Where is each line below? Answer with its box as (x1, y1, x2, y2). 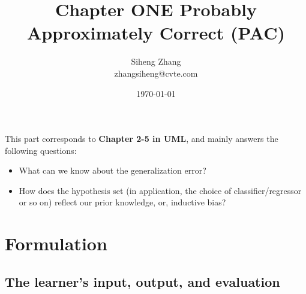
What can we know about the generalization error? (19, 164, 206, 177)
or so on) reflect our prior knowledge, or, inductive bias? (19, 196, 226, 208)
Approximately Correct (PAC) (26, 20, 286, 45)
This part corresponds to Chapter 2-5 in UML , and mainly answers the (5, 132, 278, 145)
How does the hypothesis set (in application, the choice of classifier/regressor (19, 184, 302, 196)
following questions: (5, 144, 77, 156)
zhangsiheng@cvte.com (114, 66, 198, 79)
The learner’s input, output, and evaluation (5, 272, 280, 290)
